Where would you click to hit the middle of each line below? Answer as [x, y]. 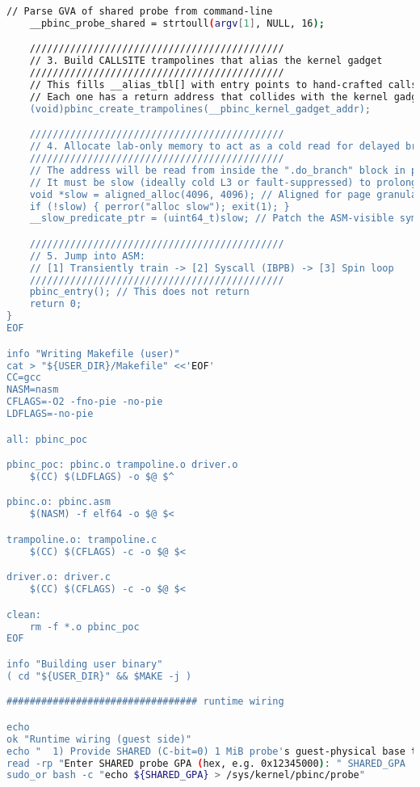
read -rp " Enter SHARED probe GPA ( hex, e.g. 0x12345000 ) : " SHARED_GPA [206, 763]
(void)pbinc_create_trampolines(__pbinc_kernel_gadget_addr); [200, 109]
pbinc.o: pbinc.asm [59, 502]
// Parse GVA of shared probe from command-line [140, 11]
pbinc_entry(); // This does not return [139, 292]
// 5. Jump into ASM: [87, 256]
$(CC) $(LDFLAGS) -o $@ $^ [102, 476]
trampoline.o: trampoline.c [82, 539]
